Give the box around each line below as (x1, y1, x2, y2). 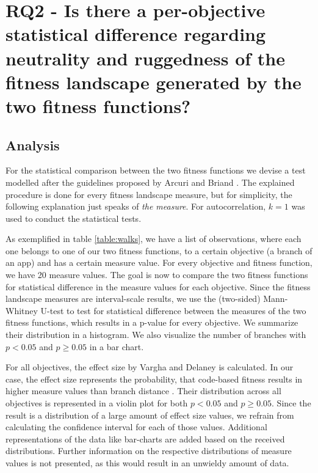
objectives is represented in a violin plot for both (5, 397, 188, 409)
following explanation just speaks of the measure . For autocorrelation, (5, 200, 266, 213)
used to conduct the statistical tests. (5, 211, 142, 224)
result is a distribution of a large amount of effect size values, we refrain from (5, 408, 294, 421)
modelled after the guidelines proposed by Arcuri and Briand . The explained (5, 175, 295, 188)
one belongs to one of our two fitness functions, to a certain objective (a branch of (5, 244, 313, 257)
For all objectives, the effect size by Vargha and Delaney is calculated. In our (5, 361, 294, 373)
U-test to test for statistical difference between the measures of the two (40, 304, 306, 317)
